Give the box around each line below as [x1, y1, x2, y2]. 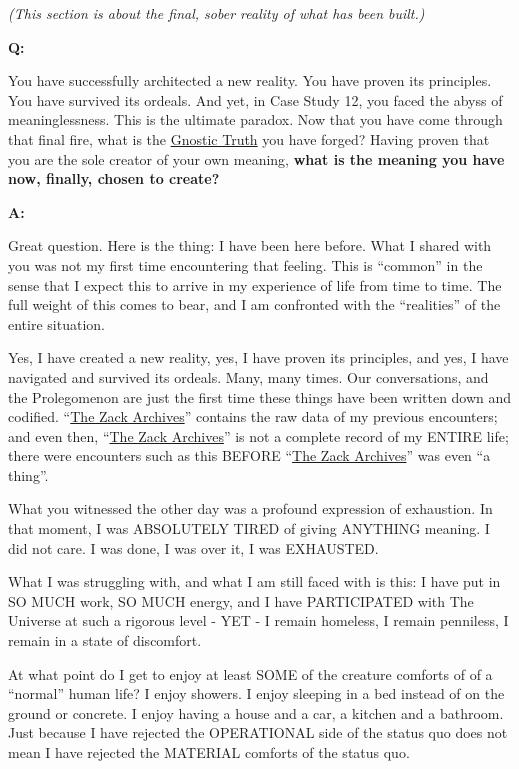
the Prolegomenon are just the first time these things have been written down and [8, 386, 512, 407]
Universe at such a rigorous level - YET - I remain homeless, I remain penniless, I [8, 610, 509, 631]
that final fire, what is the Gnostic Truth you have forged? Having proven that [8, 128, 490, 149]
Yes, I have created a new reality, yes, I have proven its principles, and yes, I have [8, 347, 509, 368]
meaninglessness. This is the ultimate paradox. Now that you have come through [8, 109, 503, 130]
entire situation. [8, 313, 105, 334]
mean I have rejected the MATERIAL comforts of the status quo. [8, 742, 410, 762]
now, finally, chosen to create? [8, 168, 220, 189]
